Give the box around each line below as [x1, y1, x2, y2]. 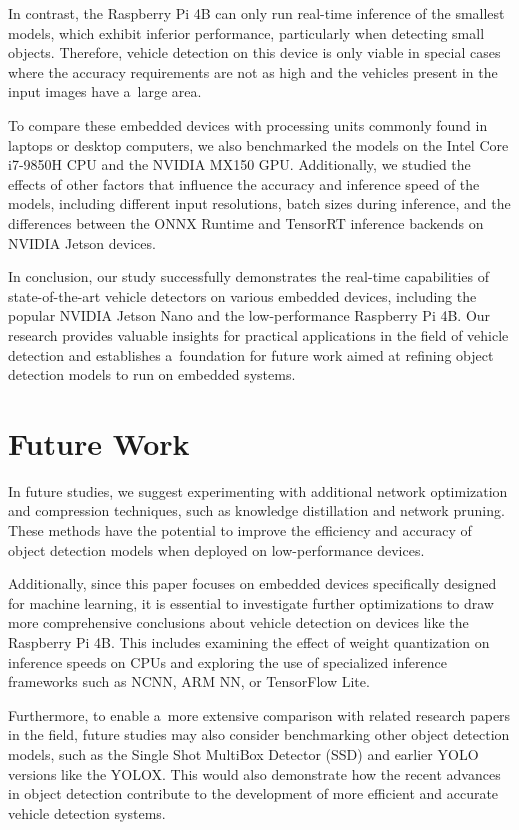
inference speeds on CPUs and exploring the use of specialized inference [8, 651, 447, 672]
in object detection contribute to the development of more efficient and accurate [8, 783, 499, 804]
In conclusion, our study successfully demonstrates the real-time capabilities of [8, 266, 489, 287]
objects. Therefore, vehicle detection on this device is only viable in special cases [8, 42, 501, 63]
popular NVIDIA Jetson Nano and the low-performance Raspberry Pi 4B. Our [8, 305, 491, 326]
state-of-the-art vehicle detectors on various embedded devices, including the [8, 285, 477, 306]
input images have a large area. [8, 81, 202, 102]
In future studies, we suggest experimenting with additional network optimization [8, 480, 508, 501]
